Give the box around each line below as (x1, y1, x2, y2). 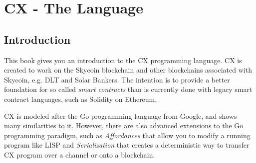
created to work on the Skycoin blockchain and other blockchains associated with (4, 65, 252, 75)
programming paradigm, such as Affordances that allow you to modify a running (4, 130, 251, 140)
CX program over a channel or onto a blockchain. (4, 149, 155, 160)
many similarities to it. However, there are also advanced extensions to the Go (4, 120, 244, 131)
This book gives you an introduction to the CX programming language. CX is (4, 55, 242, 65)
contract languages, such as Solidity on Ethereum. (4, 93, 157, 104)
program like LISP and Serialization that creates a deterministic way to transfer (4, 140, 250, 150)
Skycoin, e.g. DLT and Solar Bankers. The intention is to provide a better (4, 74, 230, 84)
